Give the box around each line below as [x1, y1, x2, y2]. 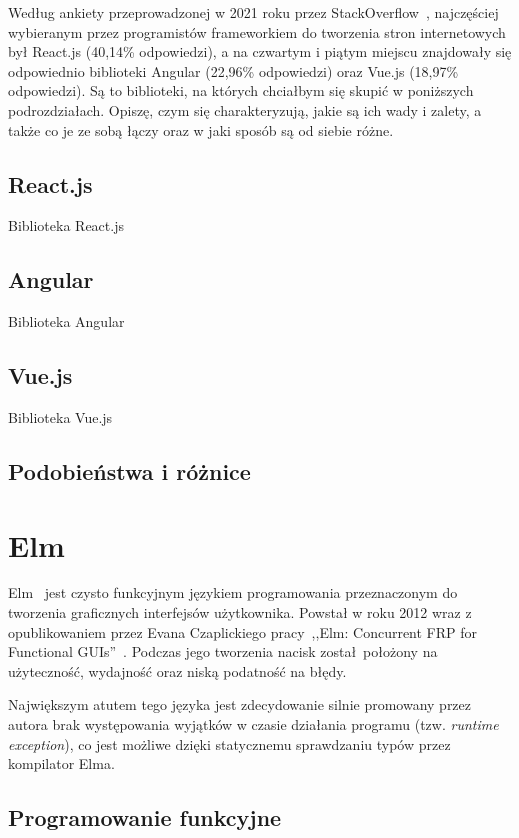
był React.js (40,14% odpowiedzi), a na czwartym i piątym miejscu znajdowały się [8, 41, 512, 62]
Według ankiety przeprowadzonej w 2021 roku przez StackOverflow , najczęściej [8, 2, 499, 22]
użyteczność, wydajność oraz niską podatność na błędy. [8, 660, 347, 681]
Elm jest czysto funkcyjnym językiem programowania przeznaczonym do [8, 582, 458, 603]
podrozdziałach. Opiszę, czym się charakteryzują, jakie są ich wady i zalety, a [8, 99, 482, 120]
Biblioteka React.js [8, 215, 124, 236]
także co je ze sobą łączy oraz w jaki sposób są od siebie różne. [8, 119, 394, 140]
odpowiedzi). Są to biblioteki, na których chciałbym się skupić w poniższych [8, 80, 474, 101]
